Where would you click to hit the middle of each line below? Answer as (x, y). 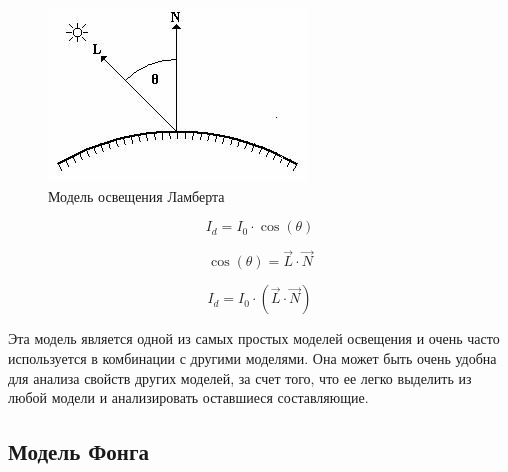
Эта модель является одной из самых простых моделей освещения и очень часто (254, 338)
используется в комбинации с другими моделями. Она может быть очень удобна (252, 358)
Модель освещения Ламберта (136, 195)
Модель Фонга (78, 451)
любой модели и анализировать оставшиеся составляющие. (188, 397)
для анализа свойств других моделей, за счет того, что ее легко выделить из (240, 377)
